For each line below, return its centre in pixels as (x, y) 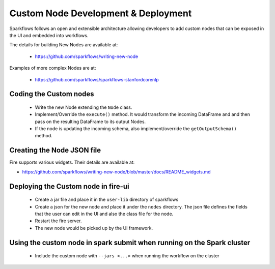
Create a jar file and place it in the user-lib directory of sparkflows (107, 200)
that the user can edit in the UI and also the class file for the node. (104, 214)
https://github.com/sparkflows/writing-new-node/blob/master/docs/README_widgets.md (116, 172)
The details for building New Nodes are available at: (64, 45)
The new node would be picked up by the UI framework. (94, 228)
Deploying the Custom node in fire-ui (69, 186)
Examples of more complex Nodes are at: (53, 68)
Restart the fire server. (58, 221)
